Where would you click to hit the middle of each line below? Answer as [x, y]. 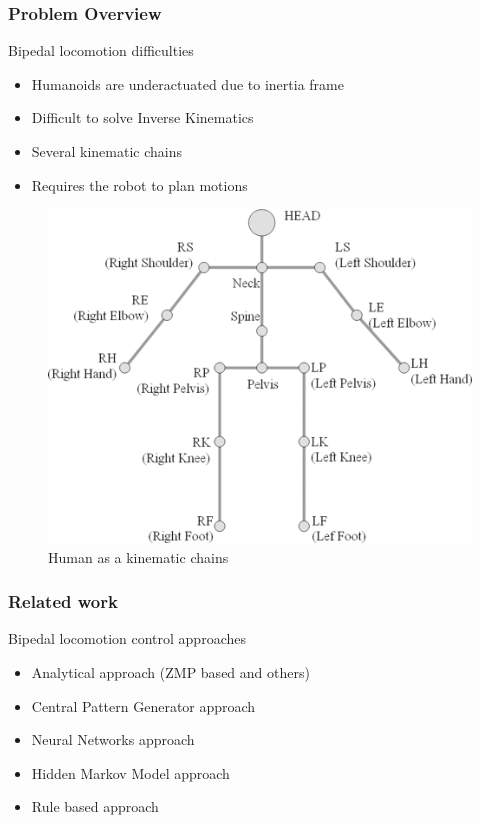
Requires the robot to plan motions [139, 184]
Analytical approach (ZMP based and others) [170, 672]
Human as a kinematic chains [138, 556]
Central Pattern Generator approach [143, 705]
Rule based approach [95, 806]
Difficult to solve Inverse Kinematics [142, 117]
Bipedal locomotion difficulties [101, 50]
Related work [63, 601]
